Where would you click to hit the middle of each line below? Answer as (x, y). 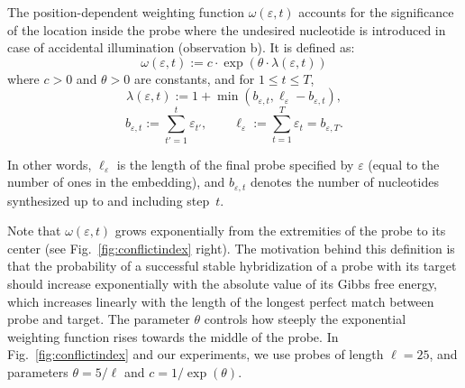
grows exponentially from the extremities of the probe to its (280, 231)
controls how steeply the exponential (305, 319)
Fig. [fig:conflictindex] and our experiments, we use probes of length (196, 354)
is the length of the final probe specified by (235, 164)
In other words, (50, 164)
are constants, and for (195, 78)
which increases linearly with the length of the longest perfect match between (221, 301)
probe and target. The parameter (99, 319)
